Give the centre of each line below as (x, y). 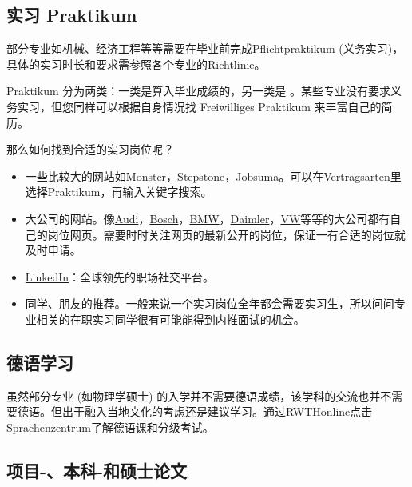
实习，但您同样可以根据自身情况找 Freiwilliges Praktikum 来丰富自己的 (199, 106)
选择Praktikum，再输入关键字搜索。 (119, 192)
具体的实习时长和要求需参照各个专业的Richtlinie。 (136, 64)
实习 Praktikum (72, 15)
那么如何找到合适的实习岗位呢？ (90, 149)
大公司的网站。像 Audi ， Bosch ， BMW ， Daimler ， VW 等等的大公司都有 (208, 218)
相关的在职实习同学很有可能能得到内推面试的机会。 (170, 319)
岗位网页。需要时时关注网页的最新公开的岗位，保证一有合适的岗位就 (226, 234)
